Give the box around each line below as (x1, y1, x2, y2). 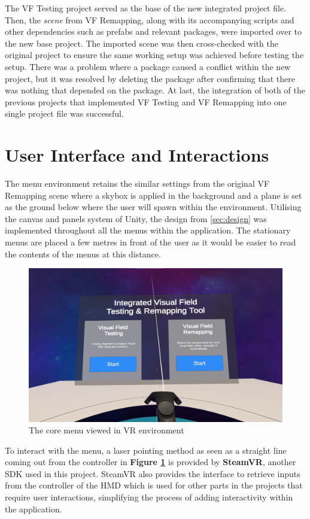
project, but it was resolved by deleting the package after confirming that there (5, 72, 295, 84)
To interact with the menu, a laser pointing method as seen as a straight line (5, 444, 287, 456)
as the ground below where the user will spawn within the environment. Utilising (5, 201, 302, 213)
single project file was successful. (5, 107, 124, 120)
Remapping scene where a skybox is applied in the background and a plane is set (5, 189, 302, 201)
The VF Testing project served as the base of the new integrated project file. (5, 2, 287, 14)
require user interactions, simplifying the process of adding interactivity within (5, 491, 293, 503)
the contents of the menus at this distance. (5, 247, 161, 260)
